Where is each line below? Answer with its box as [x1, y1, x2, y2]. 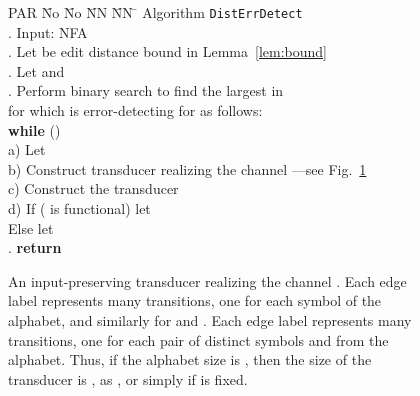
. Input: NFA [8, 21, 88, 42]
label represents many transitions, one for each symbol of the [8, 290, 382, 311]
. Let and [8, 60, 65, 81]
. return [8, 237, 62, 258]
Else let [8, 217, 54, 238]
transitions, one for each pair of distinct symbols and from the [8, 329, 389, 350]
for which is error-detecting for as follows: [8, 100, 263, 121]
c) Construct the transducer [8, 178, 179, 199]
